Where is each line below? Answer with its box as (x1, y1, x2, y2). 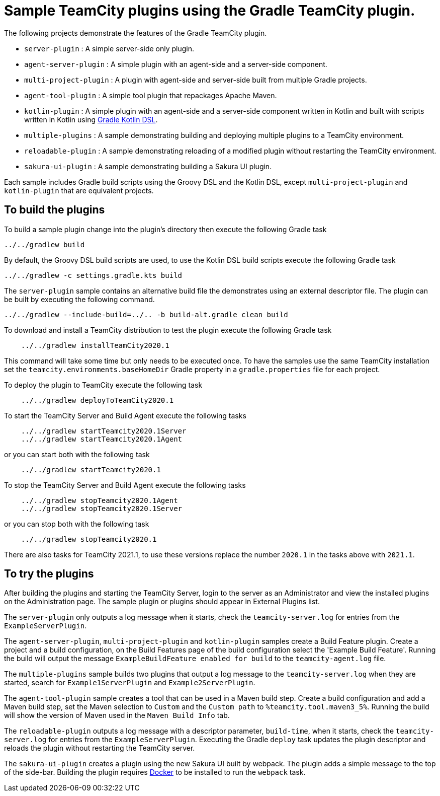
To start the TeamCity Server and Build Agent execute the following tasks (4, 411, 246, 420)
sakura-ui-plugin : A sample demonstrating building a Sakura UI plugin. (24, 162, 272, 171)
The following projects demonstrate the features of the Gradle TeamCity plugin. (4, 28, 267, 37)
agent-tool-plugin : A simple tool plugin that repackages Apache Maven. (24, 91, 277, 100)
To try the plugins (4, 567, 94, 581)
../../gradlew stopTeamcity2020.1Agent (21, 496, 178, 504)
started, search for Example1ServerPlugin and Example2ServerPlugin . (4, 678, 255, 687)
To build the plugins (4, 203, 105, 216)
